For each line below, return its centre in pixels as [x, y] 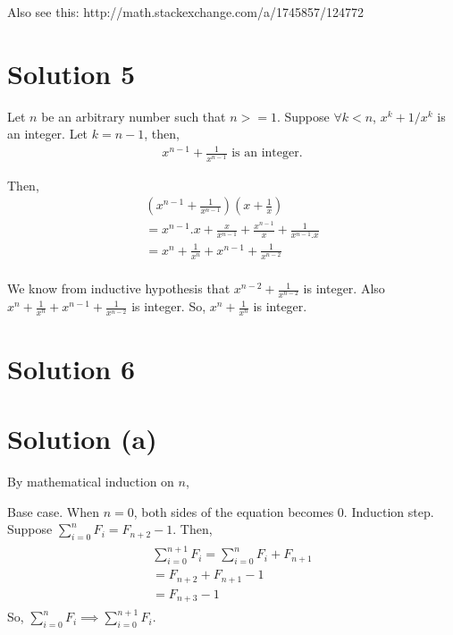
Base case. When [53, 511]
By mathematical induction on [91, 481]
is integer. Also [344, 288]
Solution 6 [71, 368]
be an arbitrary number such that [134, 116]
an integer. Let [48, 134]
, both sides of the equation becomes [234, 511]
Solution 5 [71, 73]
